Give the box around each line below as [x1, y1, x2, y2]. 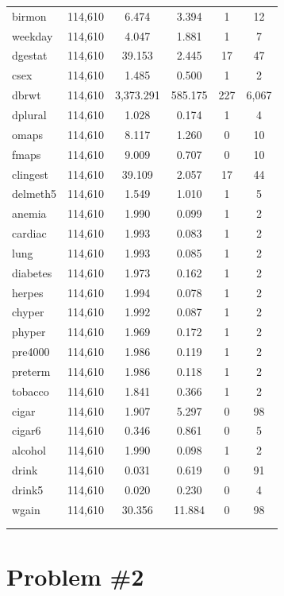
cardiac [12, 225, 47, 242]
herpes [12, 284, 44, 300]
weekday [12, 27, 53, 44]
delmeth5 [12, 185, 56, 202]
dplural [12, 106, 47, 122]
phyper [12, 323, 46, 340]
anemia [12, 205, 47, 222]
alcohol [12, 442, 46, 459]
